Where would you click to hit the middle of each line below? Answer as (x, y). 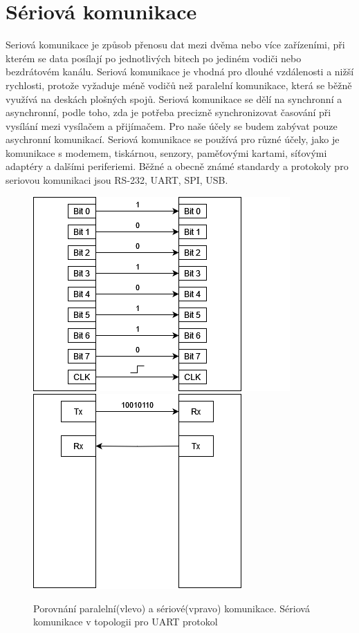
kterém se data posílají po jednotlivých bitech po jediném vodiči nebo (154, 58)
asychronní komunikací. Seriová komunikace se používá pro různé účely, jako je (173, 139)
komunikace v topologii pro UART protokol (126, 622)
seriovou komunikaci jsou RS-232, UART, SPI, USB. (117, 180)
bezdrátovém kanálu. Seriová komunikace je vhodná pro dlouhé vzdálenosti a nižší (180, 72)
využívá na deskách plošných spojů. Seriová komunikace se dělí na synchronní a (174, 98)
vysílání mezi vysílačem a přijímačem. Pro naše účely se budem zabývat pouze (172, 125)
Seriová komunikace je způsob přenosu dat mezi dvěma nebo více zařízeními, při (175, 45)
